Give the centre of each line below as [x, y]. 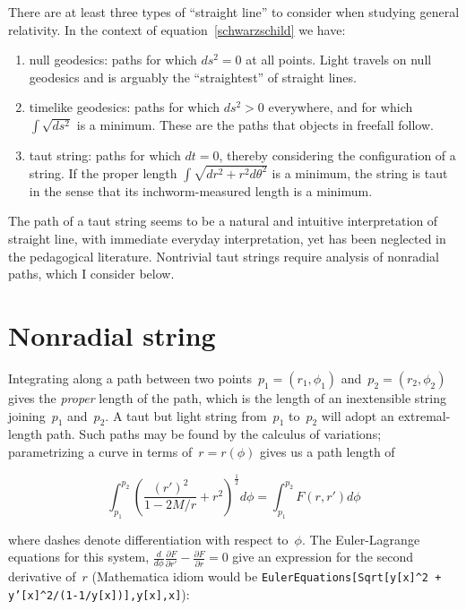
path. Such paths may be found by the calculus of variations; [214, 434]
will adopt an [358, 415]
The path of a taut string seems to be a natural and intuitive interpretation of [223, 221]
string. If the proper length [103, 172]
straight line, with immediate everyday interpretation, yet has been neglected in [227, 239]
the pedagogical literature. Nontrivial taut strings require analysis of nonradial [224, 256]
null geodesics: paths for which [113, 60]
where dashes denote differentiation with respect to [148, 539]
